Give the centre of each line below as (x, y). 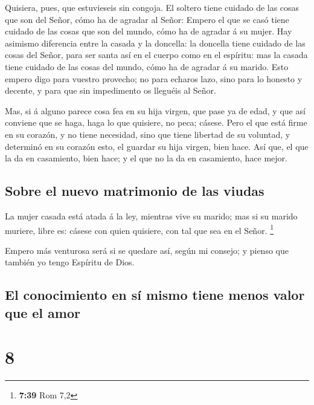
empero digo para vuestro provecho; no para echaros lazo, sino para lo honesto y (154, 78)
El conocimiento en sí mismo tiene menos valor (155, 295)
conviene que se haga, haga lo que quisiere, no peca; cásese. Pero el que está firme (156, 122)
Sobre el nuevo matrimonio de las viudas (135, 191)
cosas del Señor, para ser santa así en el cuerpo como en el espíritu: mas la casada (156, 55)
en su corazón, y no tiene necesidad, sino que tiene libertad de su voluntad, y (148, 134)
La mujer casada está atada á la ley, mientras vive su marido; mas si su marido (151, 215)
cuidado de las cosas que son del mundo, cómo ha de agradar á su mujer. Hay (149, 31)
